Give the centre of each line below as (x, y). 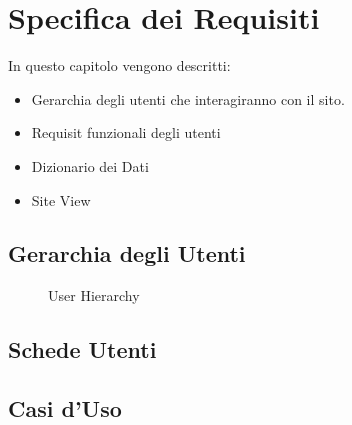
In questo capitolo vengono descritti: (119, 65)
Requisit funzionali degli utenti (126, 132)
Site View (61, 199)
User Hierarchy (94, 295)
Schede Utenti (82, 349)
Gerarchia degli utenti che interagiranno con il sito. (188, 98)
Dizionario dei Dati (90, 165)
